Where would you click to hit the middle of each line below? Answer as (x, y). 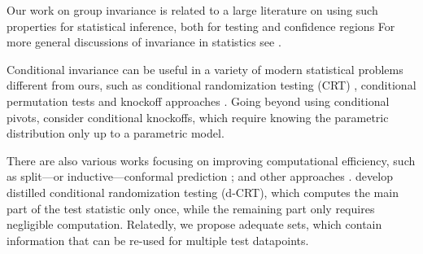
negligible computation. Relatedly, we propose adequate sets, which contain (194, 224)
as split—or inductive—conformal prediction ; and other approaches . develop (200, 176)
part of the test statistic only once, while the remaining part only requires (191, 208)
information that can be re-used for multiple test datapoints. (158, 240)
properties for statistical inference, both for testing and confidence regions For (201, 26)
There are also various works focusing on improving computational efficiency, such (211, 160)
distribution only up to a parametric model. (116, 133)
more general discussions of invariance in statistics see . (144, 42)
